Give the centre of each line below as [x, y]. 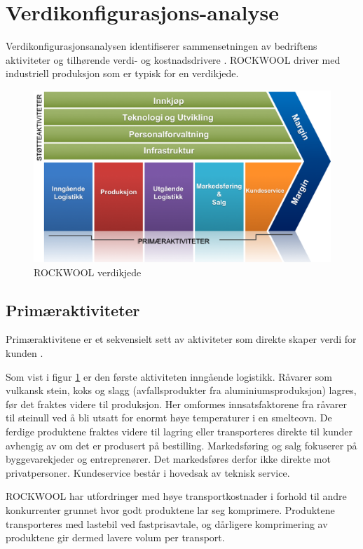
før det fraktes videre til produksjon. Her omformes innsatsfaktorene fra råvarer [176, 404]
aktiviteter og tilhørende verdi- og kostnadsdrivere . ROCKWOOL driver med [173, 59]
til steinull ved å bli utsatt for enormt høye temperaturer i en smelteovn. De [169, 418]
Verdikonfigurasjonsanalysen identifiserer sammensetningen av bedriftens [162, 46]
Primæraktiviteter [73, 310]
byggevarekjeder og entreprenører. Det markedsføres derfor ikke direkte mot [168, 459]
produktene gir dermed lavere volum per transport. [115, 537]
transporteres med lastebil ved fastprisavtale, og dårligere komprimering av [167, 523]
